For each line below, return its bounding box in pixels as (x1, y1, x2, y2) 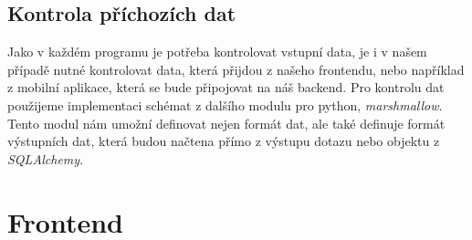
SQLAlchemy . (7, 149, 84, 168)
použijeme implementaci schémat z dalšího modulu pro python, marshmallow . (7, 95, 443, 114)
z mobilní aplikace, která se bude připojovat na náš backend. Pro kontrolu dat (7, 78, 445, 97)
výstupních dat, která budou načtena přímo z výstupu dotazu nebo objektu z (7, 131, 440, 151)
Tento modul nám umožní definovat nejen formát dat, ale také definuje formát (7, 113, 446, 132)
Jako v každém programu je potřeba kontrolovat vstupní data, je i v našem (7, 42, 427, 61)
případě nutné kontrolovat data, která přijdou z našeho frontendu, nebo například (7, 59, 465, 78)
